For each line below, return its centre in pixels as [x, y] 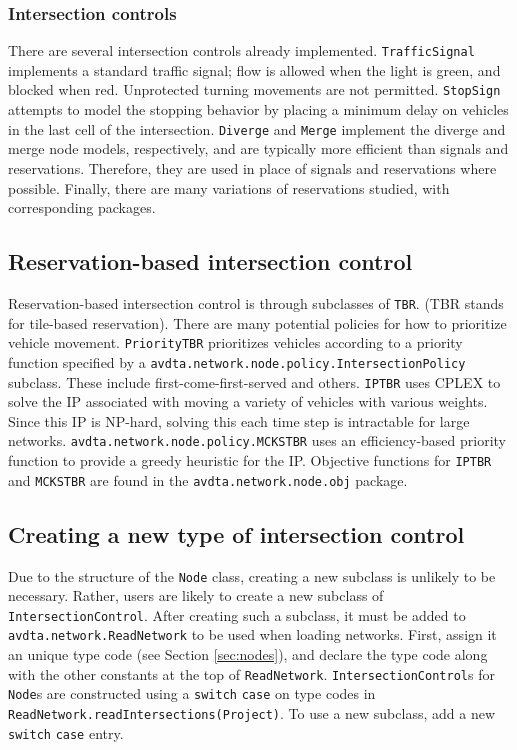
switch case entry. [66, 732]
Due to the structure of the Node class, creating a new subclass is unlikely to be [252, 575]
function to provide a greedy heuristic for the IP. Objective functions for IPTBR [250, 460]
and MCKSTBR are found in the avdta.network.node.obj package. [208, 479]
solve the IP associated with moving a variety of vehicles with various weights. [248, 401]
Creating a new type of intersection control [236, 533]
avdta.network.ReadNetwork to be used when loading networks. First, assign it [252, 634]
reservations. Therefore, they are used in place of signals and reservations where [252, 167]
